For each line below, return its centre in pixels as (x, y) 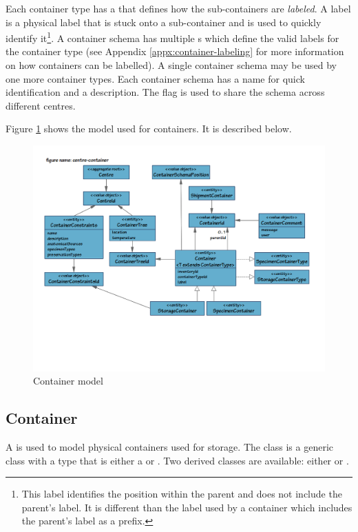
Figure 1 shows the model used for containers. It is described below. (149, 129)
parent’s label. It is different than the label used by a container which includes (187, 507)
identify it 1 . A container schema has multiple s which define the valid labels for (172, 37)
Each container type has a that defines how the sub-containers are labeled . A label (178, 8)
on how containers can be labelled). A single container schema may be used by (171, 65)
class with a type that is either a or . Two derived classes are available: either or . (177, 460)
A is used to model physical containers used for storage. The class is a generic (169, 446)
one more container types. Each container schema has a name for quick (155, 78)
